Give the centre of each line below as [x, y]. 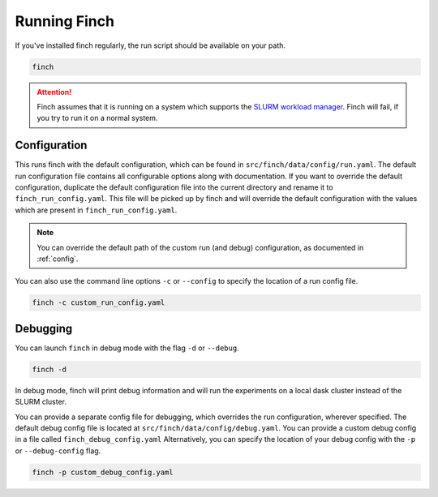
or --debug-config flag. [58, 451]
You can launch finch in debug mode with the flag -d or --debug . [127, 348]
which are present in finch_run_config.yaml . [96, 210]
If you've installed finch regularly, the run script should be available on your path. [150, 45]
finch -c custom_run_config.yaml [99, 303]
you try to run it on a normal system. [97, 118]
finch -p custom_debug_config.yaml [103, 472]
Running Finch [65, 21]
